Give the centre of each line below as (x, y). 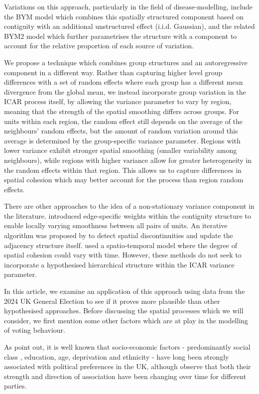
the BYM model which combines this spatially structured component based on (124, 16)
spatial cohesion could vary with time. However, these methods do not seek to (123, 255)
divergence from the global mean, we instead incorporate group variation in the (125, 91)
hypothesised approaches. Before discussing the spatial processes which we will (124, 311)
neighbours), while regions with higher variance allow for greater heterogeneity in (128, 160)
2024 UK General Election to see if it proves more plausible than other (112, 301)
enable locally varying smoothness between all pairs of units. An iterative (116, 225)
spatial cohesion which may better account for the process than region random (124, 180)
